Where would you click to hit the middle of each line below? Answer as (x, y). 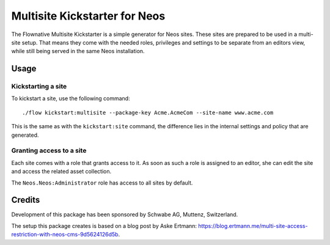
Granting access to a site (49, 151)
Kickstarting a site (39, 87)
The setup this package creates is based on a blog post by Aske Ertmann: (104, 225)
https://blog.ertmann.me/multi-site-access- (253, 225)
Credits (26, 200)
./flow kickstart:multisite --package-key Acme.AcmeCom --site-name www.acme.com (148, 112)
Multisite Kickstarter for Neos (88, 16)
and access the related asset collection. (61, 172)
